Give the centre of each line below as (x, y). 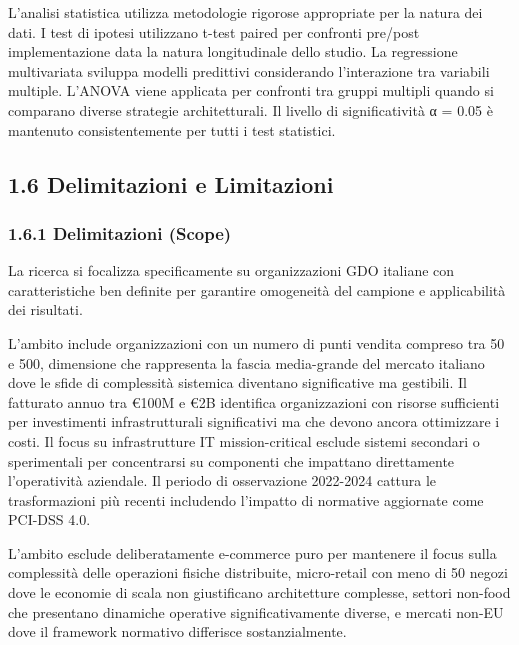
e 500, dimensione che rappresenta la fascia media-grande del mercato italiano (246, 362)
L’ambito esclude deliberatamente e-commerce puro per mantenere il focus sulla (252, 552)
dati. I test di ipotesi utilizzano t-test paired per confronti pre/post (214, 31)
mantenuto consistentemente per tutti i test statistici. (172, 129)
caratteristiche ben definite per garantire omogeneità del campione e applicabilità (257, 289)
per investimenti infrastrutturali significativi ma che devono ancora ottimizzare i (254, 421)
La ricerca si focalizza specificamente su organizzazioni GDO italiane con (231, 270)
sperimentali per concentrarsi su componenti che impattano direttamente (231, 460)
